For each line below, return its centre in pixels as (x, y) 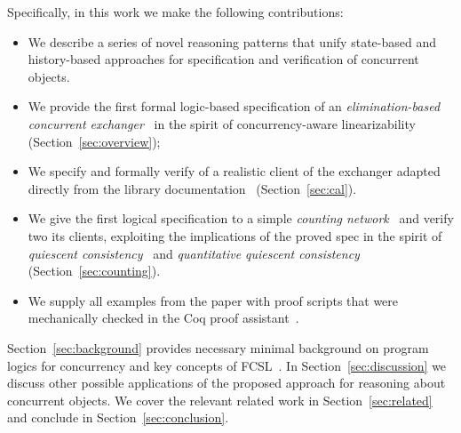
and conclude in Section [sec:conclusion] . (118, 417)
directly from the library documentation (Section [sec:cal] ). (192, 188)
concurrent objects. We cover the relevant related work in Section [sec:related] (220, 400)
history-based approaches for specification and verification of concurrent (223, 59)
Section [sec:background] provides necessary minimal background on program (218, 347)
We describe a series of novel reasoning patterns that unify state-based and (232, 41)
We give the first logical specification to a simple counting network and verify (241, 218)
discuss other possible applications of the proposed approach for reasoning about (227, 383)
